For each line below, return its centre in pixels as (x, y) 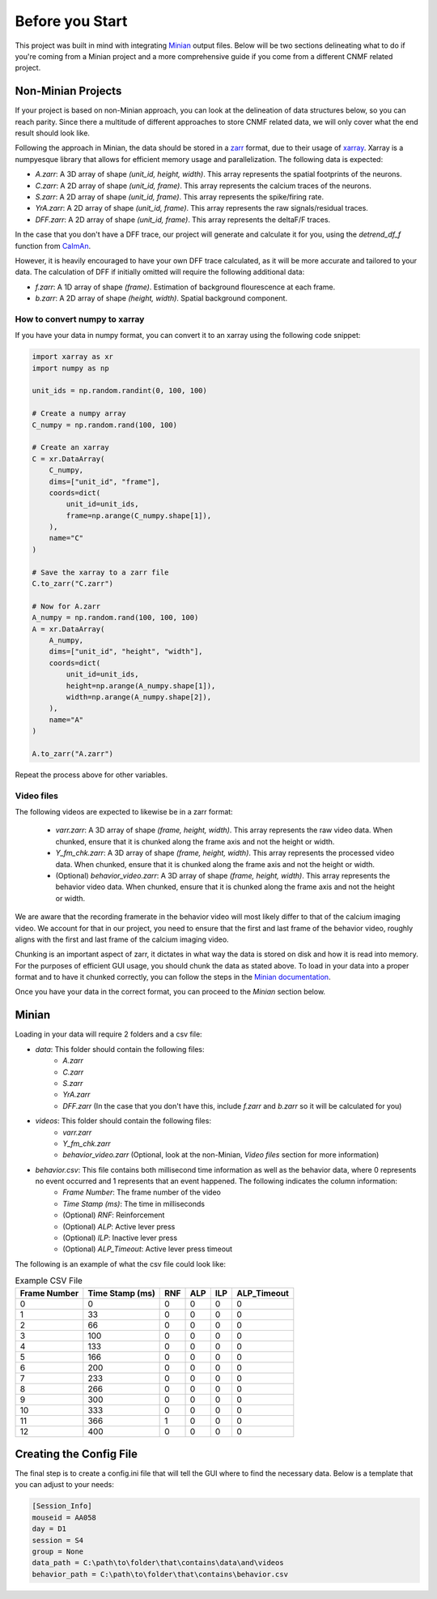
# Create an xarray (70, 447)
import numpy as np (70, 368)
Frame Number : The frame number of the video (142, 1192)
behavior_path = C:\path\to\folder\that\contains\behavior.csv (160, 1574)
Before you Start (71, 21)
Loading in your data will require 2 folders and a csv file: (108, 1034)
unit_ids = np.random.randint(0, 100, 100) (120, 391)
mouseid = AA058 (64, 1517)
